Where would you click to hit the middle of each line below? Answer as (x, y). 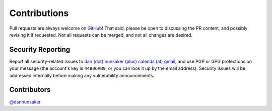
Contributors (30, 90)
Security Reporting (40, 49)
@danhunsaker (25, 102)
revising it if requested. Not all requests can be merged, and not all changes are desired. (101, 35)
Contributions (39, 13)
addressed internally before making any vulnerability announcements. (82, 75)
